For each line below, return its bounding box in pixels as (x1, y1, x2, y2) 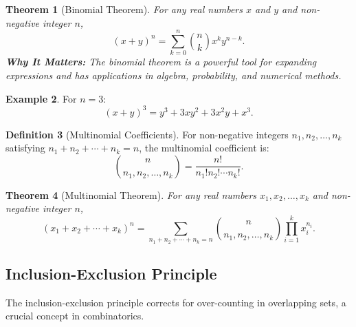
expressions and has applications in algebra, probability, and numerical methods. (5, 67, 342, 82)
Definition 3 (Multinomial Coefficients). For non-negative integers (5, 127, 289, 141)
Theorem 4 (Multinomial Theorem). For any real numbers (5, 187, 257, 202)
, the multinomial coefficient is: (139, 140, 269, 155)
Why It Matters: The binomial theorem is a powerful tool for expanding (5, 54, 317, 69)
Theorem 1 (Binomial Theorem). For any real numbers (5, 2, 243, 16)
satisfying (5, 140, 45, 155)
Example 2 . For (5, 91, 77, 105)
